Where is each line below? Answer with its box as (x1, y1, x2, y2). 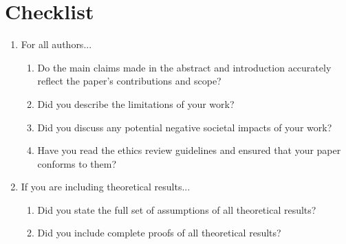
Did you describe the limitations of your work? (37, 96, 235, 111)
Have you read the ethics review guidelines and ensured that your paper (37, 143, 341, 157)
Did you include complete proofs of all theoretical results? (37, 225, 281, 240)
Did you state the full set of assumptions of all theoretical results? (37, 202, 316, 217)
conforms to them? (37, 156, 117, 170)
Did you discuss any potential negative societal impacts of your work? (37, 120, 332, 134)
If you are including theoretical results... (21, 179, 191, 194)
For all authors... (21, 37, 92, 52)
